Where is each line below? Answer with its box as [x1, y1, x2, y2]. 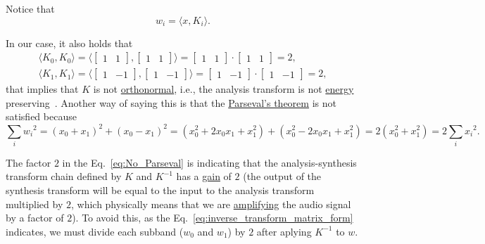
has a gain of [176, 169, 232, 184]
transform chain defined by [6, 169, 122, 184]
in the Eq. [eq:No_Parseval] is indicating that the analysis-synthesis [62, 155, 357, 169]
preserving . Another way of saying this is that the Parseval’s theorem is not [6, 95, 336, 110]
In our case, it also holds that [6, 35, 133, 50]
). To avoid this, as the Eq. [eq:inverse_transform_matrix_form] [72, 210, 353, 225]
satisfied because [6, 109, 77, 124]
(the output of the [243, 169, 322, 184]
